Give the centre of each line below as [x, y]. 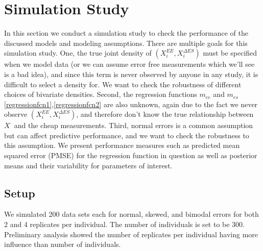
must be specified [230, 53]
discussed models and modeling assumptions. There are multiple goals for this [126, 43]
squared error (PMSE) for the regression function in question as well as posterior [131, 155]
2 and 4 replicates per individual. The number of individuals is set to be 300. [125, 224]
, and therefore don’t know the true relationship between [165, 114]
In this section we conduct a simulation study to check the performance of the [126, 33]
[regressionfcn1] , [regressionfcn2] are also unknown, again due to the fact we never [131, 104]
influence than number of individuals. [63, 244]
